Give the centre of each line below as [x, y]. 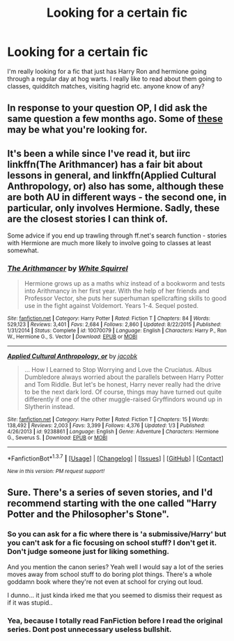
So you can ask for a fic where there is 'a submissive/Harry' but [117, 534]
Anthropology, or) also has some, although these [116, 186]
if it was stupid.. [30, 602]
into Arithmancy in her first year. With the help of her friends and [117, 291]
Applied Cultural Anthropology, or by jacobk [72, 356]
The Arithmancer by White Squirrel [68, 268]
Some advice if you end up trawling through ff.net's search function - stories [117, 235]
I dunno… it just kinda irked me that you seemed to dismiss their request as [115, 595]
